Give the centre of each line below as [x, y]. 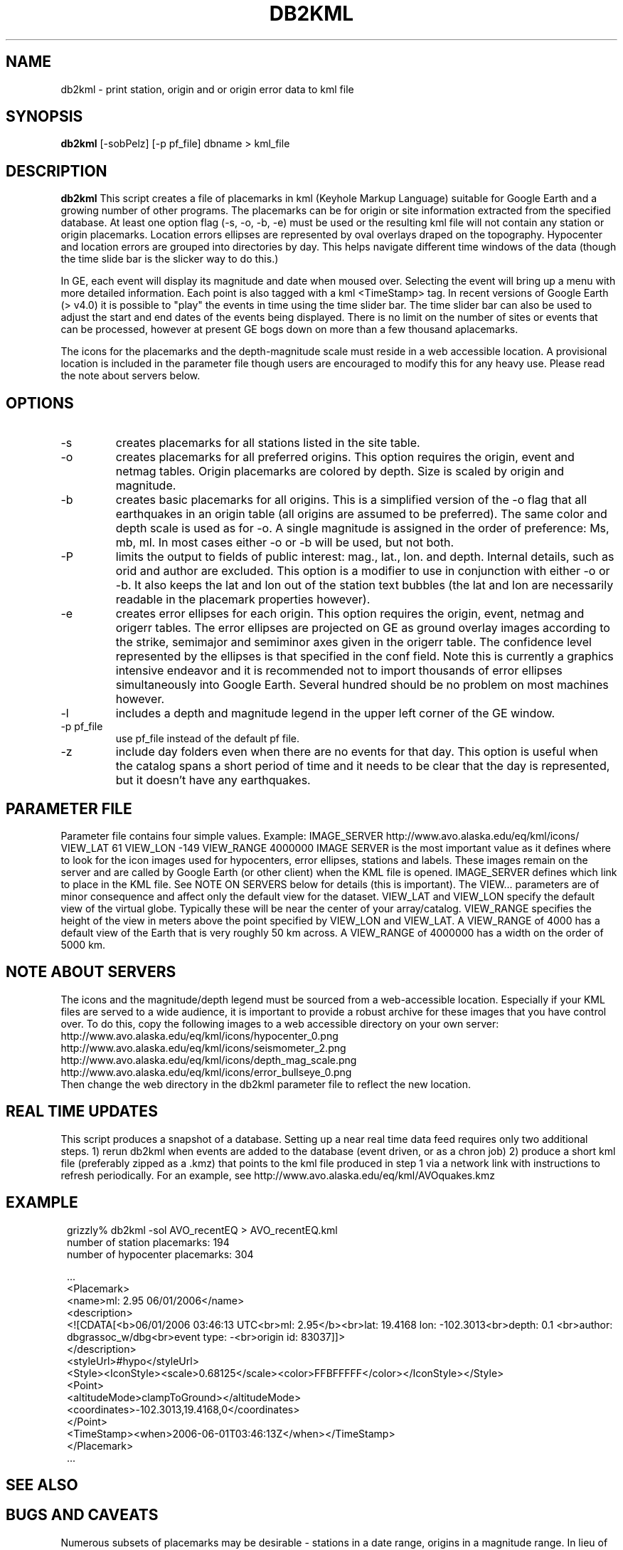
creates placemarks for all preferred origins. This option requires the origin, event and [345, 457]
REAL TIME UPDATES [82, 1112]
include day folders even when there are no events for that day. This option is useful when [357, 752]
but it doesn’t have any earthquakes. [213, 780]
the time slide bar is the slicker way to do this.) [170, 259]
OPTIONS [40, 403]
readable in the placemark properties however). [243, 600]
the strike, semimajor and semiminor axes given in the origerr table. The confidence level [353, 642]
